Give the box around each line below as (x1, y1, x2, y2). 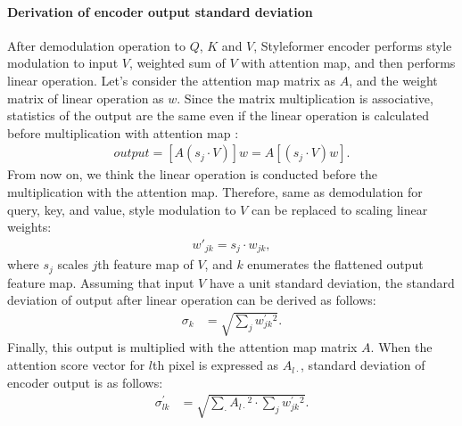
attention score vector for (7, 356, 145, 374)
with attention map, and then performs (241, 53, 456, 72)
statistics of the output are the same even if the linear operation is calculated (7, 106, 429, 125)
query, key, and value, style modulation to (7, 200, 236, 218)
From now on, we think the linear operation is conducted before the (7, 165, 378, 184)
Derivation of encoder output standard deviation (7, 2, 313, 20)
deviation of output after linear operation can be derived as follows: (7, 291, 376, 309)
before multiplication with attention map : (7, 123, 239, 142)
